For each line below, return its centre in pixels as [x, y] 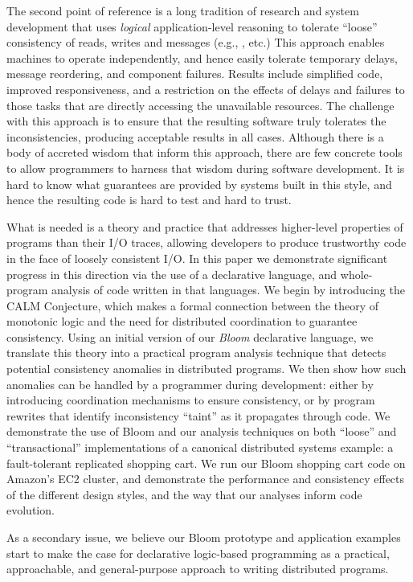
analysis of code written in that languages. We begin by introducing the [228, 290]
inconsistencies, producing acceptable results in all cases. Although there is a [195, 136]
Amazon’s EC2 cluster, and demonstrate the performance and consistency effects [206, 479]
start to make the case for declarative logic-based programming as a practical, [198, 553]
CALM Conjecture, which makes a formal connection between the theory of [193, 305]
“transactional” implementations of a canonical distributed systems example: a [200, 447]
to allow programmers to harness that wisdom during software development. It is [206, 168]
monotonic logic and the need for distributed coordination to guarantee [182, 321]
